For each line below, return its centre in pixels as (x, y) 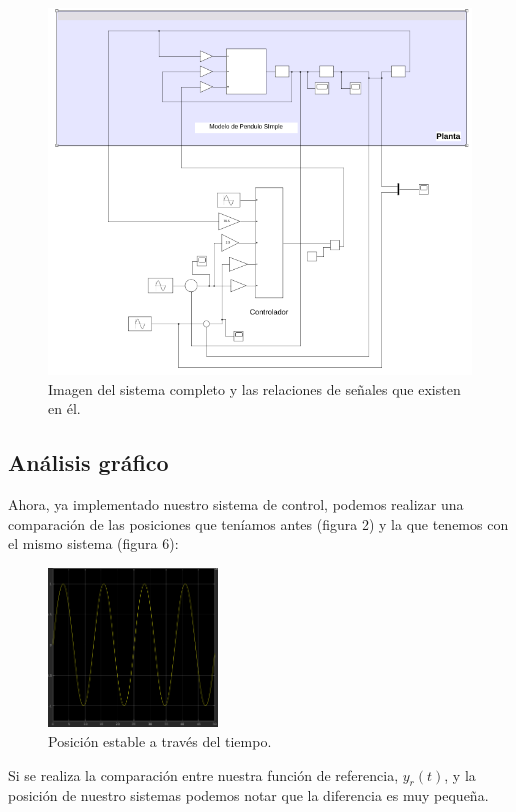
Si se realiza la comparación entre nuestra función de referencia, (203, 774)
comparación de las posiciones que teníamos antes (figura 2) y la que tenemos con (258, 523)
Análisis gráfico (88, 462)
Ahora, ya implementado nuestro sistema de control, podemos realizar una (236, 504)
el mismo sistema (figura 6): (93, 543)
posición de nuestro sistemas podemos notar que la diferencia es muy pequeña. (248, 795)
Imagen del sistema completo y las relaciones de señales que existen (254, 388)
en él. (64, 408)
